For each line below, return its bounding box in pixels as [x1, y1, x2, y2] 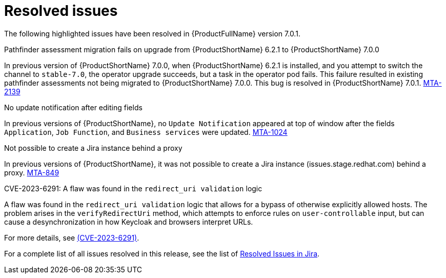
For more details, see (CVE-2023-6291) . [4, 233, 139, 242]
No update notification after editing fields [4, 103, 143, 112]
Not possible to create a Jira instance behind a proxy [4, 143, 183, 152]
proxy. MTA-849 [4, 168, 59, 177]
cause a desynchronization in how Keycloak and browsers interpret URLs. [4, 217, 253, 226]
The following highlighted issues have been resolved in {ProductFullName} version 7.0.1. [4, 29, 300, 38]
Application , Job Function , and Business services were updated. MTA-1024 [4, 127, 288, 136]
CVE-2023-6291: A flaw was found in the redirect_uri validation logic [4, 184, 262, 193]
